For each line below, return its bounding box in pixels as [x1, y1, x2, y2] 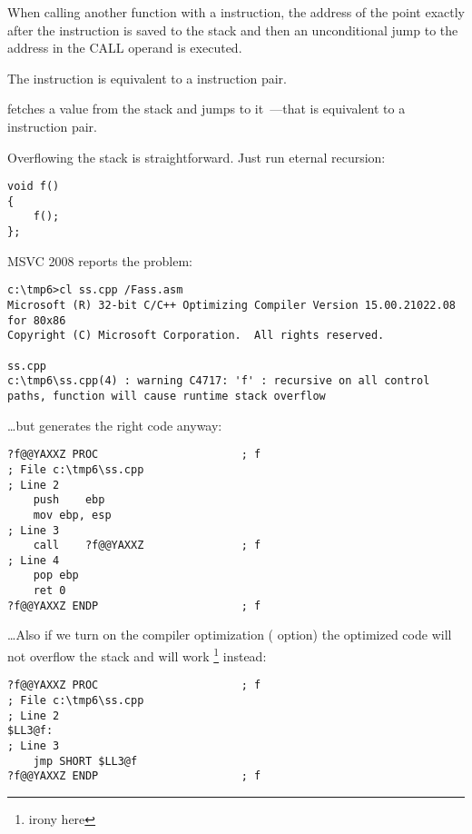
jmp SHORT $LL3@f [33, 754, 138, 768]
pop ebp [33, 569, 79, 582]
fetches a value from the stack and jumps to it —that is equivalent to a [7, 99, 406, 118]
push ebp [33, 493, 105, 507]
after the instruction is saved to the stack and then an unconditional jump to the [7, 20, 458, 39]
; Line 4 [7, 553, 60, 567]
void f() [7, 180, 60, 194]
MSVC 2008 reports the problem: [7, 251, 192, 270]
